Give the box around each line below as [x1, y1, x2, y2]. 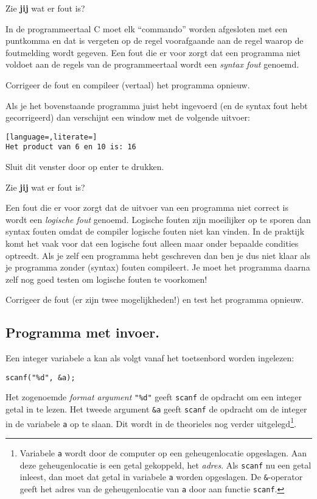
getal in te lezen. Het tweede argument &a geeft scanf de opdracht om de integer [5, 403, 307, 416]
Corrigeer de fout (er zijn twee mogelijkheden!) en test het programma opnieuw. [5, 293, 304, 306]
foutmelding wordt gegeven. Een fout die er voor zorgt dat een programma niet [5, 46, 301, 58]
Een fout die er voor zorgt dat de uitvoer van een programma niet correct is [5, 201, 288, 214]
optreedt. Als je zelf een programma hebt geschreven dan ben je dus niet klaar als [5, 249, 310, 261]
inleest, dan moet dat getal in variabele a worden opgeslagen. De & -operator [19, 470, 303, 483]
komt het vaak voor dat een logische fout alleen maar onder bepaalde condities [5, 237, 299, 250]
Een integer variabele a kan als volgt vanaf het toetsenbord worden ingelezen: [5, 352, 294, 364]
